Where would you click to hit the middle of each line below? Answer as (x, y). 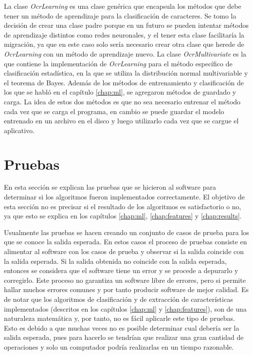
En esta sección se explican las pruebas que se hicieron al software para (110, 187)
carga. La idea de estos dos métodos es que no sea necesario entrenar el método (122, 101)
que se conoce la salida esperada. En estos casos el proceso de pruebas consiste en (126, 242)
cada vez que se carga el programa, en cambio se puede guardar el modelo (114, 111)
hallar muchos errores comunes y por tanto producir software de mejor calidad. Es (126, 289)
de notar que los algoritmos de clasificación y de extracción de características (118, 299)
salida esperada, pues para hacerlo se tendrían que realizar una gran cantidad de (124, 337)
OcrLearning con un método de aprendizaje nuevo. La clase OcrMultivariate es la (125, 53)
